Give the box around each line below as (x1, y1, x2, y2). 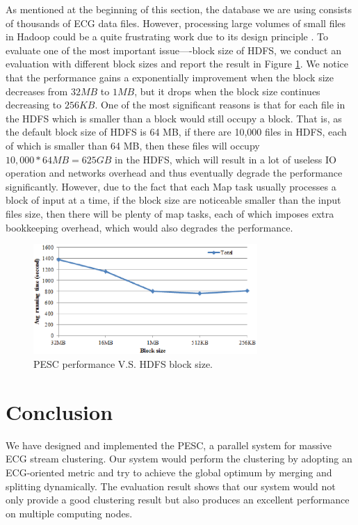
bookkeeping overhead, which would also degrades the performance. (6, 220, 293, 234)
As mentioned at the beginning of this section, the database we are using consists (6, 2, 352, 16)
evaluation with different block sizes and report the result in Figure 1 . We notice (6, 56, 348, 71)
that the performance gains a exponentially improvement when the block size (6, 70, 334, 84)
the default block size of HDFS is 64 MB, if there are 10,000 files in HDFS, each (6, 124, 347, 139)
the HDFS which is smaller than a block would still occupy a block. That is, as (6, 111, 342, 125)
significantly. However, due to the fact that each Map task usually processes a (6, 179, 336, 193)
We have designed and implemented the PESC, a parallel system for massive (6, 437, 332, 452)
